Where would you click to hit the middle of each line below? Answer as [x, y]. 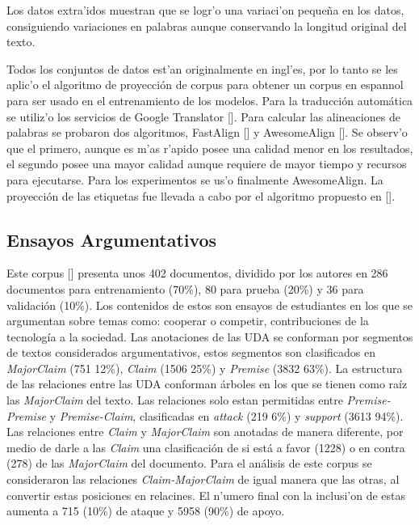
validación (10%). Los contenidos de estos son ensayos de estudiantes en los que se [210, 305]
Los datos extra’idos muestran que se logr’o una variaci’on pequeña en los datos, [205, 10]
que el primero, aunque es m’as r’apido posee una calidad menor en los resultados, [210, 148]
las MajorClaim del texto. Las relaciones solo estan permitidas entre [175, 400]
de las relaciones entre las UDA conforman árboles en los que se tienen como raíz [207, 384]
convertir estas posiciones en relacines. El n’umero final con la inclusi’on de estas [206, 495]
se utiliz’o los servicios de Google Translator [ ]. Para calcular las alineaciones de [203, 116]
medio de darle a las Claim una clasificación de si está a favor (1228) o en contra [206, 447]
